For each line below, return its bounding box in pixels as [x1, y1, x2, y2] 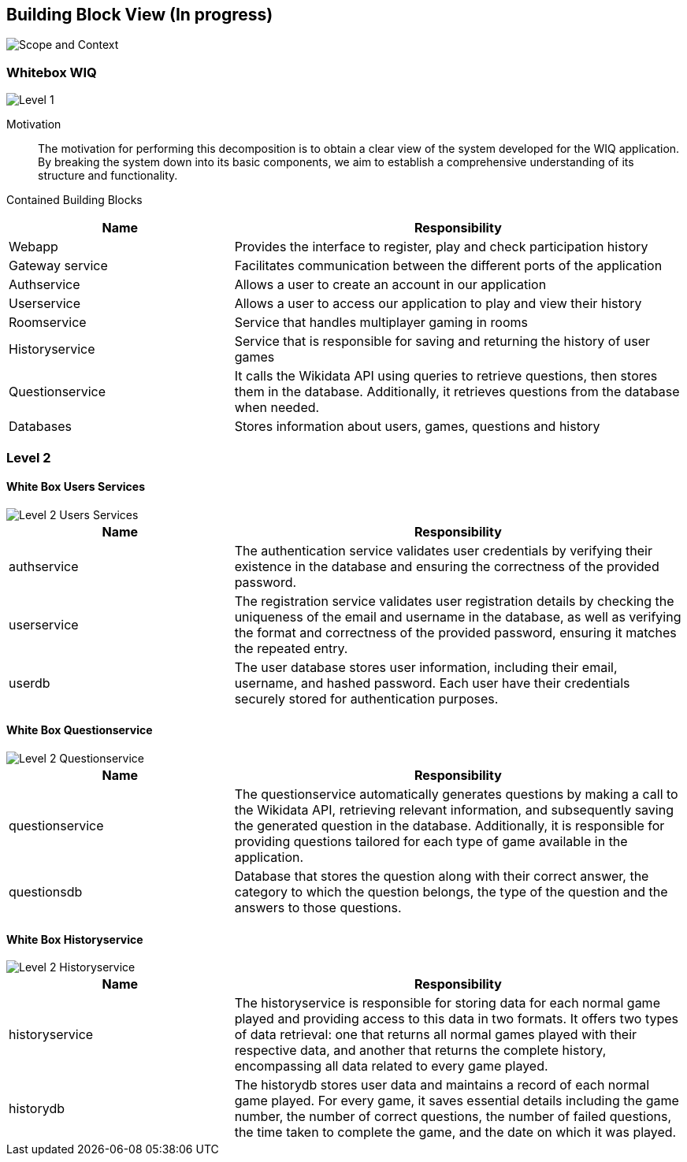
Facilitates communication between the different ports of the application [234, 258, 663, 274]
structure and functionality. [38, 169, 178, 183]
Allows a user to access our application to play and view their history [234, 295, 642, 312]
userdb [9, 674, 50, 691]
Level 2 [6, 449, 51, 466]
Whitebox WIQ [6, 64, 97, 80]
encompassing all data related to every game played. [234, 1058, 548, 1075]
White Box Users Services [6, 480, 146, 494]
